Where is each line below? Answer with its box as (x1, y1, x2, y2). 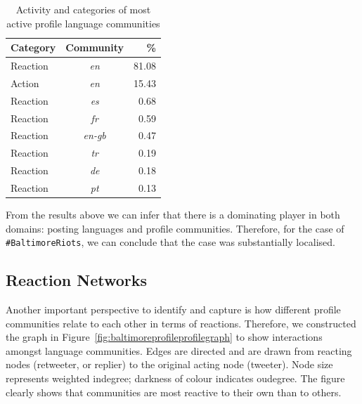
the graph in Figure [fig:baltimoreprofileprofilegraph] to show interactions (6, 330, 323, 344)
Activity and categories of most (15, 2, 151, 16)
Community (65, 40, 124, 55)
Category (11, 40, 56, 55)
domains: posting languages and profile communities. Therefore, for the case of (6, 221, 344, 235)
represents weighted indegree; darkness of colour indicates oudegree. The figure (6, 371, 345, 386)
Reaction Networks (6, 269, 148, 291)
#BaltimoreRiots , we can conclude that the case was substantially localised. (6, 235, 336, 249)
